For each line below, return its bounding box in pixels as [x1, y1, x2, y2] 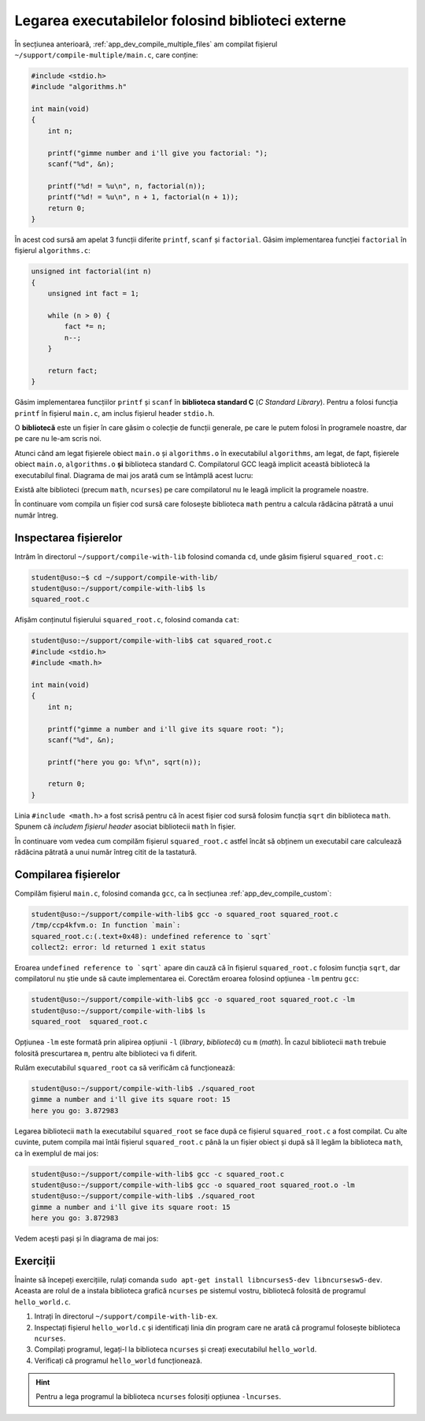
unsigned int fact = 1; [47, 289, 139, 299]
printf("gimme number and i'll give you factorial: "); [47, 148, 268, 158]
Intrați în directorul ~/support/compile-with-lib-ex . [34, 1312, 218, 1321]
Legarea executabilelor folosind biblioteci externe [14, 12, 346, 29]
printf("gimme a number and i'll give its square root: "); [47, 725, 285, 733]
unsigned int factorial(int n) [31, 267, 153, 276]
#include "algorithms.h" [31, 83, 128, 91]
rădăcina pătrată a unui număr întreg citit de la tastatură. [14, 848, 197, 857]
